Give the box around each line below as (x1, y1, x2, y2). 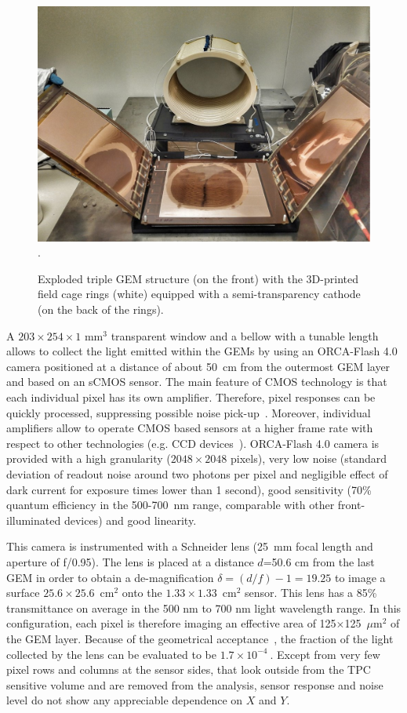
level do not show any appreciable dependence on (6, 692, 243, 708)
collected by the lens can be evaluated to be (6, 646, 216, 662)
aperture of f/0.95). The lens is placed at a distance (6, 553, 254, 569)
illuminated (6, 511, 61, 528)
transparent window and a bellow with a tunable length (111, 327, 379, 344)
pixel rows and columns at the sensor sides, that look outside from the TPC (6, 661, 371, 678)
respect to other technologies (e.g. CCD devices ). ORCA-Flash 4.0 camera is (6, 435, 380, 451)
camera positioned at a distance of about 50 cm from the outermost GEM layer (6, 358, 391, 374)
